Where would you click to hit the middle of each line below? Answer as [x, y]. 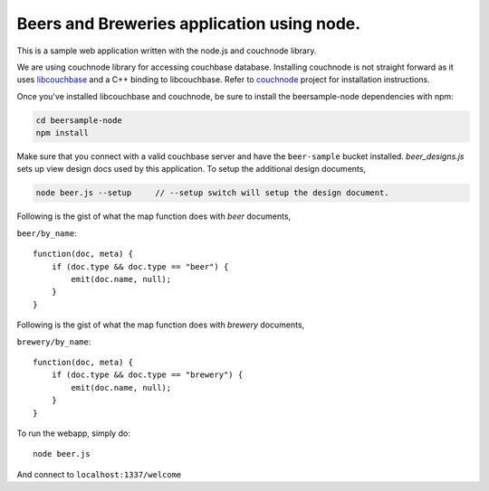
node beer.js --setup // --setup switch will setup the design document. [212, 193]
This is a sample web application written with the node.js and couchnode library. [167, 51]
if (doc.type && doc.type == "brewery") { [147, 375]
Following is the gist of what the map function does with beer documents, [154, 216]
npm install [62, 133]
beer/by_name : [47, 233]
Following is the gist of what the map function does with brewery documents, [161, 325]
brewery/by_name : [54, 341]
